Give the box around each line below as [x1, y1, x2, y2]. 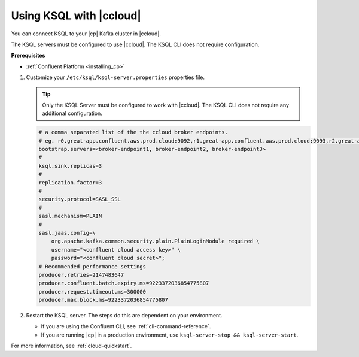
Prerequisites [11, 52, 45, 59]
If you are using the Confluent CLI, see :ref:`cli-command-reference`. [41, 323, 211, 330]
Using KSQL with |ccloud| [11, 9, 142, 22]
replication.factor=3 [38, 179, 102, 186]
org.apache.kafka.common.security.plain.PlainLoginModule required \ [51, 238, 260, 245]
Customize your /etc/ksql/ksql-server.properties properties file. [26, 74, 205, 81]
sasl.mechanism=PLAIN [38, 213, 102, 220]
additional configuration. [42, 110, 103, 117]
